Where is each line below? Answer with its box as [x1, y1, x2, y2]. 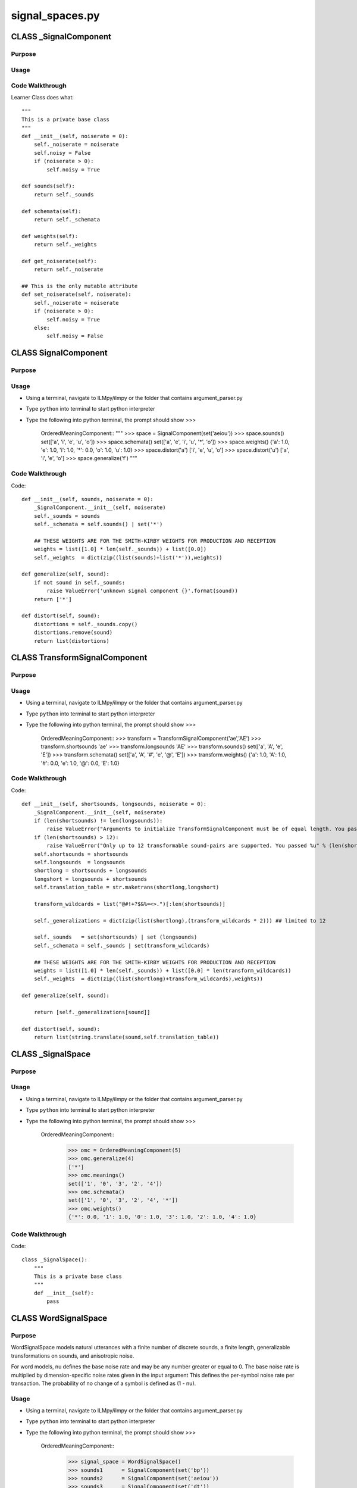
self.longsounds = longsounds [33, 859, 126, 865]
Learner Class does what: [11, 94, 74, 101]
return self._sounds [33, 191, 94, 198]
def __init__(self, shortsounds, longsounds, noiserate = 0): [21, 801, 207, 808]
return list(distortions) [33, 637, 110, 644]
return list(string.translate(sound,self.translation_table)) [33, 1034, 220, 1041]
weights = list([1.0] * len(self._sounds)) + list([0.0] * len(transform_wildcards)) [33, 967, 292, 974]
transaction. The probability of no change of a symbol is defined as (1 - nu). [11, 1380, 196, 1387]
